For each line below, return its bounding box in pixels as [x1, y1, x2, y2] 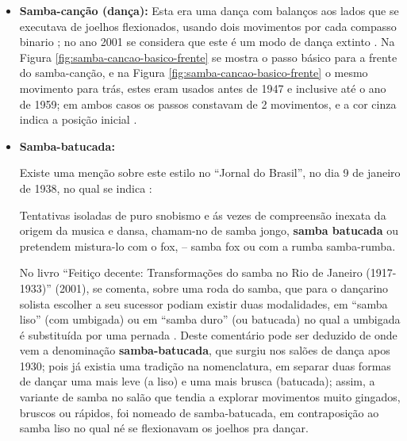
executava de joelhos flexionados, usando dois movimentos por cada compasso [19, 17, 397, 34]
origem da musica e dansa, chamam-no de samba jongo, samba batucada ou [19, 222, 399, 239]
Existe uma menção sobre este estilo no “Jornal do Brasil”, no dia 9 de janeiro [19, 164, 401, 181]
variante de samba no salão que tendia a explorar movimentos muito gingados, [19, 389, 401, 405]
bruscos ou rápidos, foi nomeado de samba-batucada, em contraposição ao [19, 404, 379, 420]
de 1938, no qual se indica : [19, 179, 152, 196]
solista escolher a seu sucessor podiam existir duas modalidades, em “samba [19, 295, 388, 312]
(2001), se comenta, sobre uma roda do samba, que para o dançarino [55, 279, 389, 296]
